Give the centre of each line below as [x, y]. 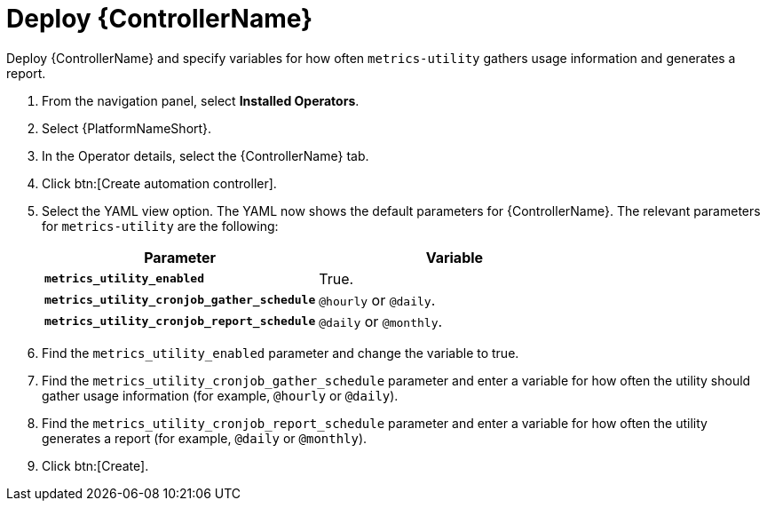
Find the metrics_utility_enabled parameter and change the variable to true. [281, 353]
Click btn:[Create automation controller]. [159, 183]
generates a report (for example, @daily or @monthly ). [205, 438]
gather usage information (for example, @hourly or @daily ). [220, 395]
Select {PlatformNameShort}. [127, 128]
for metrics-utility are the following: [160, 226]
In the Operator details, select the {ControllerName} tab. [206, 155]
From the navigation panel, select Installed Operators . [201, 100]
